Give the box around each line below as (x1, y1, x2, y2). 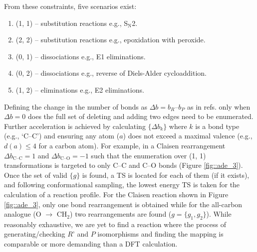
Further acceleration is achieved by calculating (4, 121, 146, 131)
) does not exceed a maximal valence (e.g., (123, 130, 253, 141)
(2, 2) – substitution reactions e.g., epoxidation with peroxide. (15, 34, 206, 45)
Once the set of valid (4, 169, 67, 180)
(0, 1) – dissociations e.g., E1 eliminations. (15, 51, 146, 61)
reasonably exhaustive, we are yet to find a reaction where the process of (4, 219, 226, 229)
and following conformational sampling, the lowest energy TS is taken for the (4, 179, 240, 190)
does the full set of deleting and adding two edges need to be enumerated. (28, 111, 254, 122)
